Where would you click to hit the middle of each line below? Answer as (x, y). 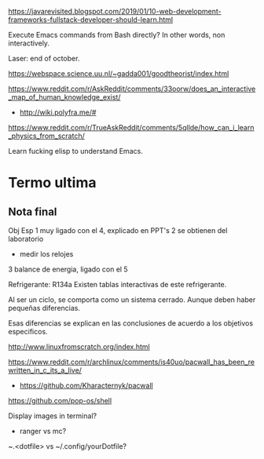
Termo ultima (52, 183)
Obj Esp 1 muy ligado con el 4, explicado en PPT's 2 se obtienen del (118, 230)
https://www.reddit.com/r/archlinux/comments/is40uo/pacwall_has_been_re (132, 362)
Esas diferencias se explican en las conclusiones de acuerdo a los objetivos (131, 323)
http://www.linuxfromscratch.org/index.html (79, 347)
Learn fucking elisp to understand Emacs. (75, 151)
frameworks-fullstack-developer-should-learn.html (91, 20)
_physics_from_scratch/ (46, 136)
